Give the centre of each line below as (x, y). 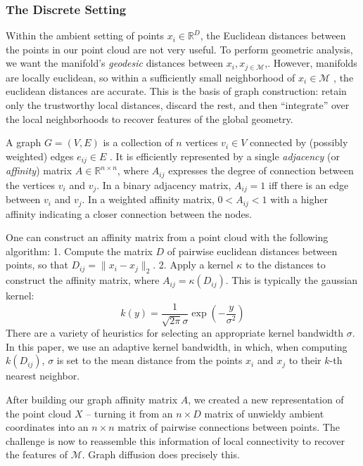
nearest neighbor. (43, 376)
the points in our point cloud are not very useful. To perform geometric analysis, (179, 49)
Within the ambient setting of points (85, 35)
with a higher (299, 199)
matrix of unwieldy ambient (264, 413)
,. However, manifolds (311, 63)
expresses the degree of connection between (261, 170)
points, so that (37, 265)
